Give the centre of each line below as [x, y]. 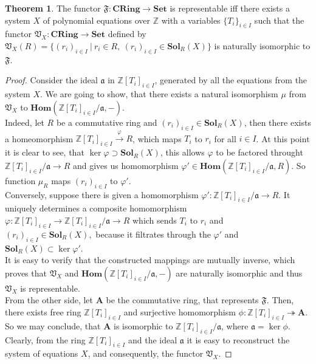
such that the [279, 20]
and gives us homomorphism [125, 165]
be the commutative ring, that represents [182, 300]
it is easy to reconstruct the [238, 339]
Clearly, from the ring [45, 339]
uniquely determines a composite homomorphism [96, 208]
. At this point [283, 138]
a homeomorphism [39, 138]
